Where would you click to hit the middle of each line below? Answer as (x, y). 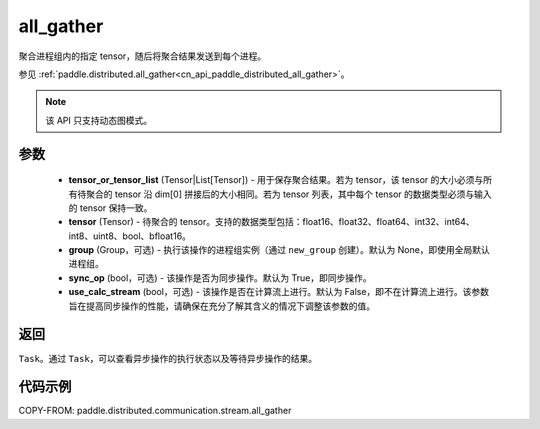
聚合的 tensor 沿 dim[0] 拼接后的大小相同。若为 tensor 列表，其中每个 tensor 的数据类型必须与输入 (288, 194)
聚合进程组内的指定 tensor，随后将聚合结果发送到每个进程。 (142, 56)
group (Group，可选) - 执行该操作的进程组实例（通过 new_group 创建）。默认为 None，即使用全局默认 (279, 250)
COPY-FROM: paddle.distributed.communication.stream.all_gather (155, 411)
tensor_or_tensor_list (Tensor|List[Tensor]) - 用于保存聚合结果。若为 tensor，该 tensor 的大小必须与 (276, 180)
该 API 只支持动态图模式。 (99, 120)
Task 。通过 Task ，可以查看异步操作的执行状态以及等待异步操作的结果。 (168, 358)
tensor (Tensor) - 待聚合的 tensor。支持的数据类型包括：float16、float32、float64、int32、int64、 (271, 222)
